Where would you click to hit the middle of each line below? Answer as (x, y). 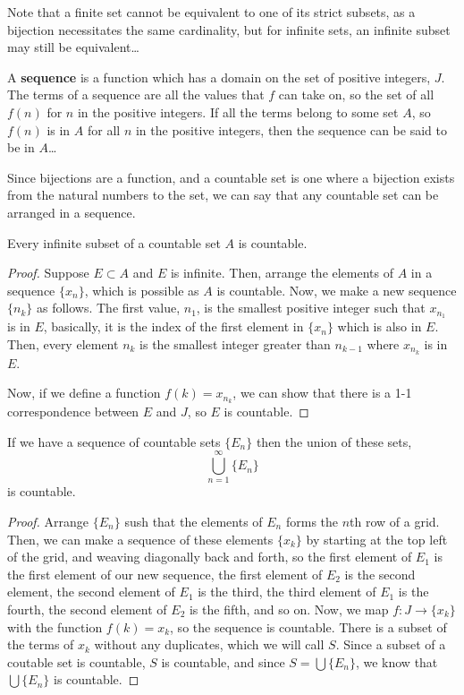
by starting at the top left (377, 539)
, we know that (397, 661)
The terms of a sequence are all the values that (136, 94)
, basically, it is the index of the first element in (173, 326)
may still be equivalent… (73, 47)
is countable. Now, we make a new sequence (337, 290)
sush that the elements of (194, 521)
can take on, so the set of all (356, 94)
